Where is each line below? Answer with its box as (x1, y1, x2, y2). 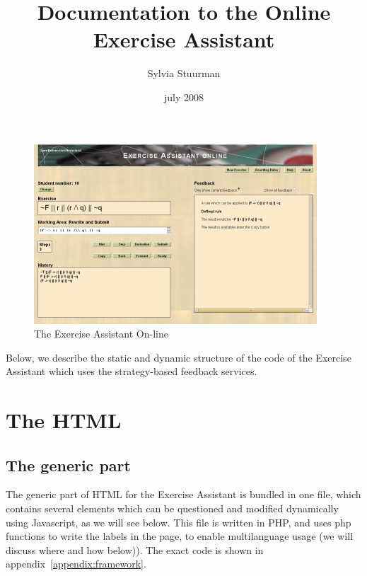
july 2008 (163, 89, 204, 104)
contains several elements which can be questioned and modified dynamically (6, 501, 339, 516)
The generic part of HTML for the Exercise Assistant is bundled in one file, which (6, 487, 361, 502)
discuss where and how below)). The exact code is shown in (6, 542, 264, 557)
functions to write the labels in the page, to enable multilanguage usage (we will (6, 529, 354, 543)
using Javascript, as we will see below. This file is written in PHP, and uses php (6, 514, 351, 529)
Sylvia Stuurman (147, 66, 221, 81)
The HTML (6, 405, 122, 434)
